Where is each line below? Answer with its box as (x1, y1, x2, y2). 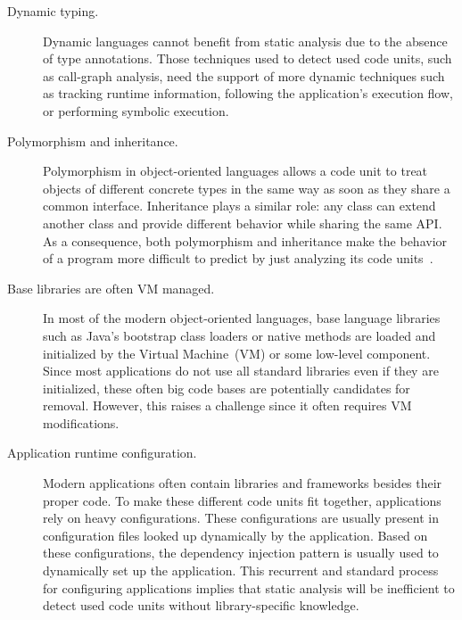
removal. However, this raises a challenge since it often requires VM (43, 396, 412, 415)
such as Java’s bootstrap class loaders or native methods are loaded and (43, 326, 436, 344)
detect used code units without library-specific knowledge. (43, 596, 359, 615)
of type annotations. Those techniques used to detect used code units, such (43, 49, 452, 68)
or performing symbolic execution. (43, 101, 229, 120)
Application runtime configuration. (7, 443, 197, 462)
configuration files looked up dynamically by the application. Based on (43, 525, 428, 544)
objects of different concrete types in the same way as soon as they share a (43, 178, 450, 197)
